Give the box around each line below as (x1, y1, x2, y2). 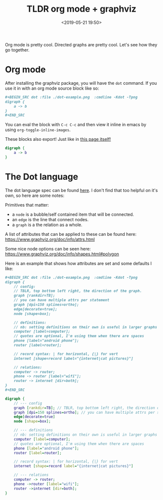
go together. (5, 47, 30, 53)
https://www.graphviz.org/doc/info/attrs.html (5, 236, 95, 242)
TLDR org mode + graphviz (26, 3, 137, 15)
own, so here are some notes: (5, 192, 65, 198)
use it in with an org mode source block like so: (5, 85, 99, 91)
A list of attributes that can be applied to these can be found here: (5, 231, 137, 237)
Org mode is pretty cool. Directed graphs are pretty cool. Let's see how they (5, 41, 158, 47)
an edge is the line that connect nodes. (12, 216, 89, 222)
